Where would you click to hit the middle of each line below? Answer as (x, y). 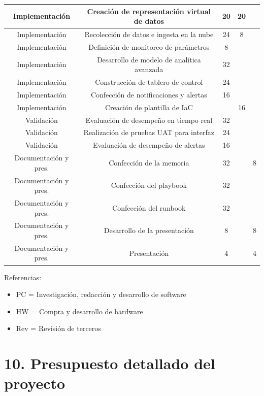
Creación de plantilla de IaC (149, 107)
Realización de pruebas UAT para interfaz (149, 132)
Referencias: (23, 277)
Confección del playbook (149, 185)
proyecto (35, 383)
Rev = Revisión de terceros (58, 328)
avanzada (149, 69)
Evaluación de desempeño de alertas (149, 145)
